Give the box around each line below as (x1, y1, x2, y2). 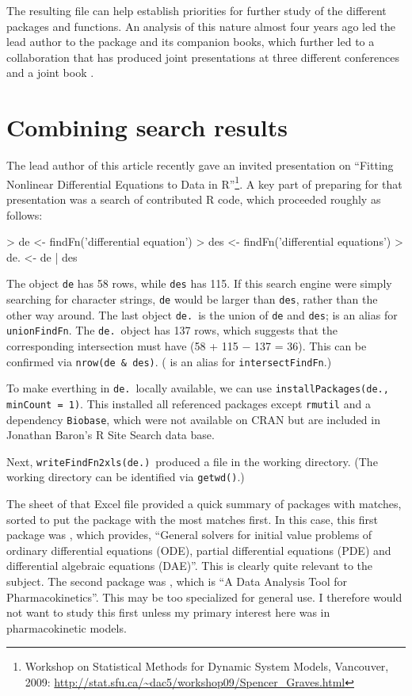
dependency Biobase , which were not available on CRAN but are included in (6, 411, 380, 427)
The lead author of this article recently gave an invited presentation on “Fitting (6, 157, 394, 174)
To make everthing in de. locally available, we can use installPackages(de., (6, 380, 389, 396)
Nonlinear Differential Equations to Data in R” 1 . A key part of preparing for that (6, 173, 402, 192)
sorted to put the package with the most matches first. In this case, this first (6, 511, 378, 527)
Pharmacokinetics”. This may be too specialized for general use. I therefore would (6, 588, 402, 605)
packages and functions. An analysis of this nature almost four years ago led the (6, 17, 396, 34)
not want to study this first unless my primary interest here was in (6, 604, 330, 621)
